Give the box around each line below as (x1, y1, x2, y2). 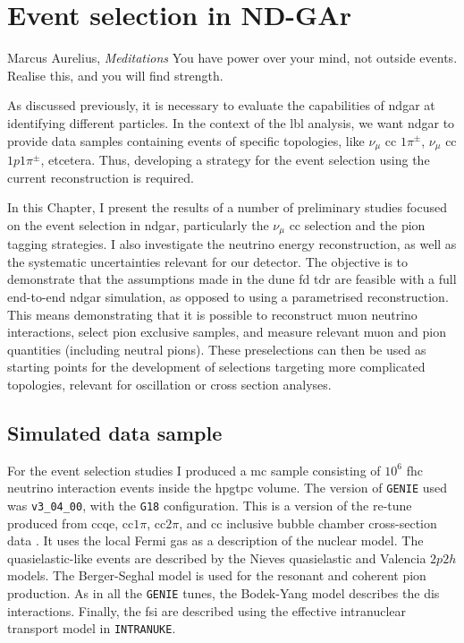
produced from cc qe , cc (7, 513, 134, 532)
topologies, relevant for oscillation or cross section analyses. (7, 374, 332, 393)
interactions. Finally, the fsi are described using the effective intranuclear (7, 601, 407, 620)
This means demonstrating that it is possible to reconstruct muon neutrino (7, 304, 418, 323)
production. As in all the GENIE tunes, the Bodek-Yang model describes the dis (7, 584, 440, 603)
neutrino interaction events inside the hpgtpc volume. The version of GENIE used (7, 478, 448, 497)
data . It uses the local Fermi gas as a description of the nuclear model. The (7, 531, 424, 550)
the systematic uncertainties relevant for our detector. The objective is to (7, 252, 409, 270)
